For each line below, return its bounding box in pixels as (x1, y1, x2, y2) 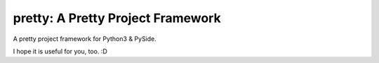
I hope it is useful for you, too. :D (13, 47, 108, 55)
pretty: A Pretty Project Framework (13, 10, 221, 26)
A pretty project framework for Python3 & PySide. (13, 35, 157, 43)
